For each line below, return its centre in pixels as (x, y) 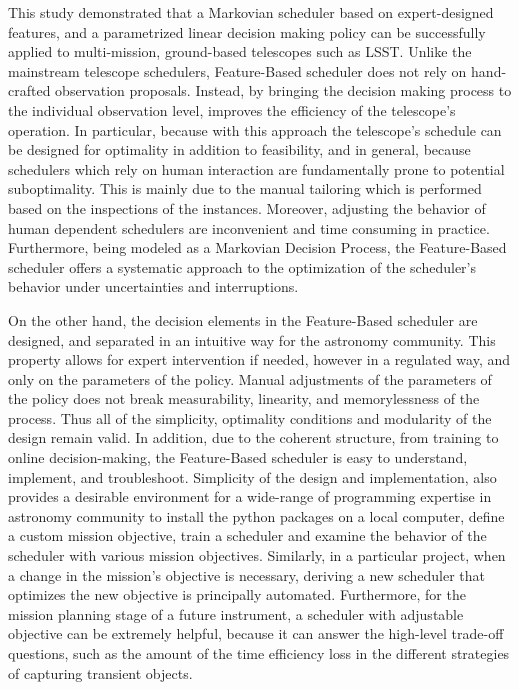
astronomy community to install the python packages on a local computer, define (256, 515)
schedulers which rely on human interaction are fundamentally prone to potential (256, 168)
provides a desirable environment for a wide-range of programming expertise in (250, 496)
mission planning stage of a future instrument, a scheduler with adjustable (236, 613)
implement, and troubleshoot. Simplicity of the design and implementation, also (252, 476)
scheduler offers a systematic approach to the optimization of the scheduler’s (242, 266)
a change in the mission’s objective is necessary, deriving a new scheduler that (247, 574)
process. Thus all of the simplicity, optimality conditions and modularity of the (250, 417)
